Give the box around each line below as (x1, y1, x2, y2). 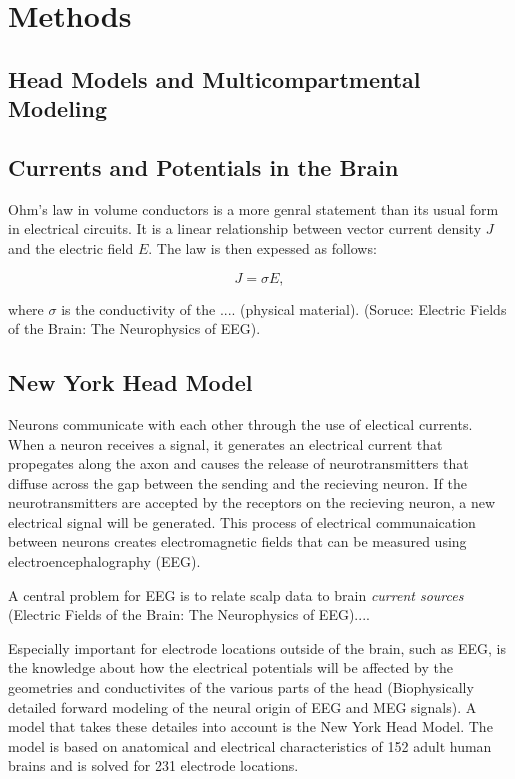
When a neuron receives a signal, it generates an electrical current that (8, 433, 443, 454)
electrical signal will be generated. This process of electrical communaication (8, 511, 476, 532)
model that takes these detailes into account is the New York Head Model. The (8, 716, 493, 737)
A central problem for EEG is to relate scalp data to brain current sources (8, 584, 464, 605)
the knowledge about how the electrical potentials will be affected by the (8, 657, 453, 678)
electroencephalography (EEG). (8, 551, 201, 572)
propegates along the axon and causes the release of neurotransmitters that (8, 453, 469, 474)
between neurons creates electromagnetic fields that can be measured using (8, 531, 467, 552)
